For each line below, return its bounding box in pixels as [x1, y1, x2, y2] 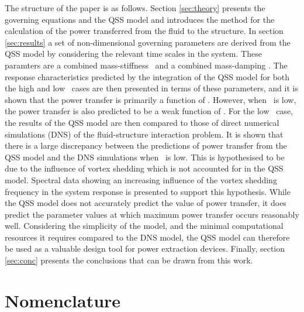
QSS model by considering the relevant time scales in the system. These [5, 47, 262, 60]
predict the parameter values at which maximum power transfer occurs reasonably [5, 208, 299, 220]
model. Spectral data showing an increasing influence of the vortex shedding [5, 173, 277, 186]
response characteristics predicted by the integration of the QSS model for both [5, 70, 290, 83]
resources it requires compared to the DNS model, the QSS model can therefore [5, 231, 290, 243]
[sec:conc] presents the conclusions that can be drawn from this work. [5, 254, 253, 266]
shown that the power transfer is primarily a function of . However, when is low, [5, 93, 296, 105]
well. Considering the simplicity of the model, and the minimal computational [5, 220, 284, 232]
